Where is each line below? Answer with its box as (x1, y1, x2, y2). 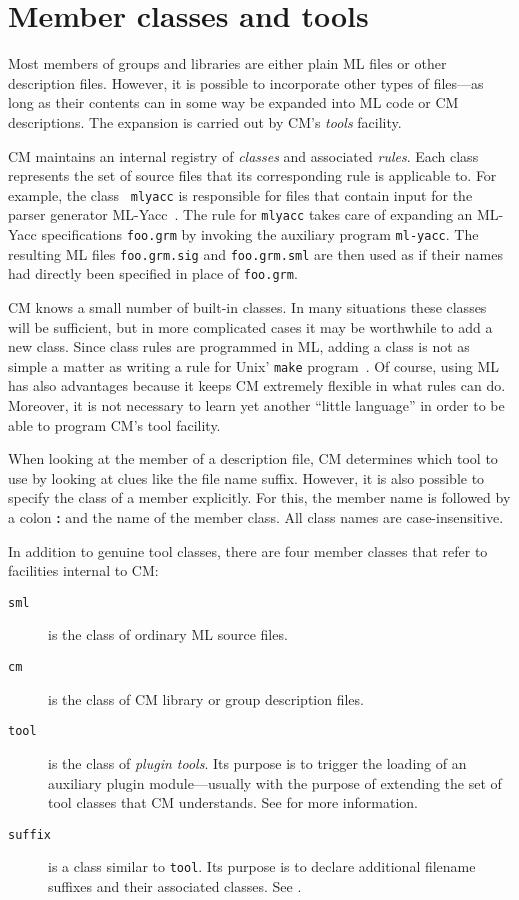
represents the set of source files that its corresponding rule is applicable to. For (8, 165, 497, 186)
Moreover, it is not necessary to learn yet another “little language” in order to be (8, 395, 505, 415)
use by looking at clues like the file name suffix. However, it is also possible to (8, 467, 485, 488)
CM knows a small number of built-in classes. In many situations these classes (8, 296, 487, 317)
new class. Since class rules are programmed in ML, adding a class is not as (8, 336, 470, 357)
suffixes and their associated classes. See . (48, 876, 302, 896)
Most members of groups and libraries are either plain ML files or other (8, 53, 447, 74)
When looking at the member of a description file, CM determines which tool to (8, 448, 498, 469)
